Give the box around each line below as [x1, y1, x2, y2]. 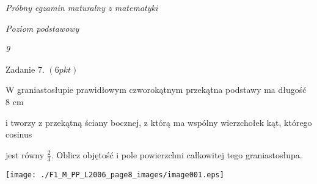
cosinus [5, 128, 32, 141]
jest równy [5, 148, 45, 161]
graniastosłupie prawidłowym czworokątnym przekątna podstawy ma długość [17, 83, 307, 96]
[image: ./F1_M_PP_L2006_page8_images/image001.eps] [5, 170, 224, 179]
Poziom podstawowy [5, 21, 79, 34]
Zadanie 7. [5, 62, 45, 75]
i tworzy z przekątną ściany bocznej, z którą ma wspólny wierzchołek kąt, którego [5, 116, 312, 128]
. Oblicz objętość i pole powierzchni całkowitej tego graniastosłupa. [51, 148, 302, 161]
